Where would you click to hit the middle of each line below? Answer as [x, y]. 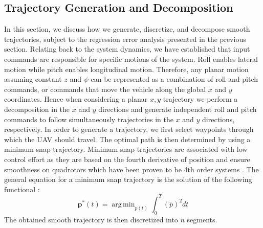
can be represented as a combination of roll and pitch [174, 79]
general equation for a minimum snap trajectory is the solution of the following [128, 179]
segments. [202, 219]
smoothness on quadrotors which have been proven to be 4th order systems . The [131, 169]
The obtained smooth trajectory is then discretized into [91, 219]
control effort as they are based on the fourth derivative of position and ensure [127, 159]
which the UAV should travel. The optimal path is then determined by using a [127, 139]
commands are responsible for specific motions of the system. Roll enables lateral [131, 59]
